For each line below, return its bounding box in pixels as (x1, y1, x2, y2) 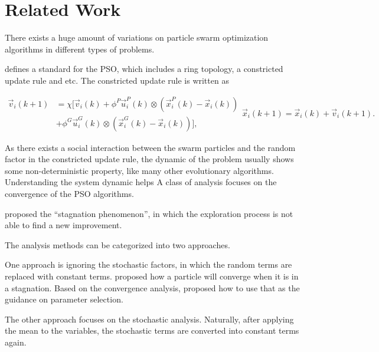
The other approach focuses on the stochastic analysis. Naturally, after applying (5, 312, 294, 325)
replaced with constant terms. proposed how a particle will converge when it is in (5, 269, 299, 282)
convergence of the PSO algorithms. (5, 187, 134, 199)
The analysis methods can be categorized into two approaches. (5, 238, 230, 251)
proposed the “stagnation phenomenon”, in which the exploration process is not (5, 207, 293, 219)
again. (5, 335, 27, 348)
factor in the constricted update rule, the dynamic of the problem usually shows (5, 153, 294, 165)
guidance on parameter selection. (5, 293, 123, 305)
